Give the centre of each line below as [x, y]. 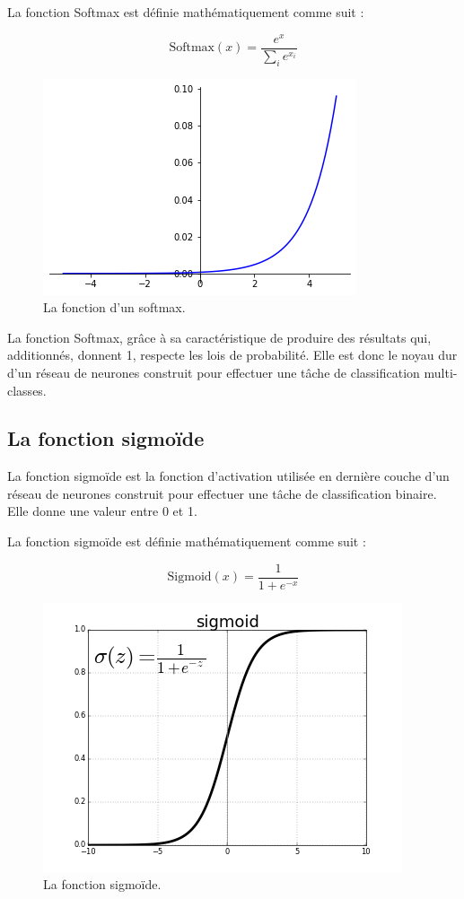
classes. [27, 390]
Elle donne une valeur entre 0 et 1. [102, 511]
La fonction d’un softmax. [114, 307]
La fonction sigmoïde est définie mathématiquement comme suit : [187, 541]
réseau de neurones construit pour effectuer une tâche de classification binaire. [222, 493]
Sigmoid [189, 577]
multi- [441, 372]
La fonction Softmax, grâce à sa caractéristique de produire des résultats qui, [219, 337]
